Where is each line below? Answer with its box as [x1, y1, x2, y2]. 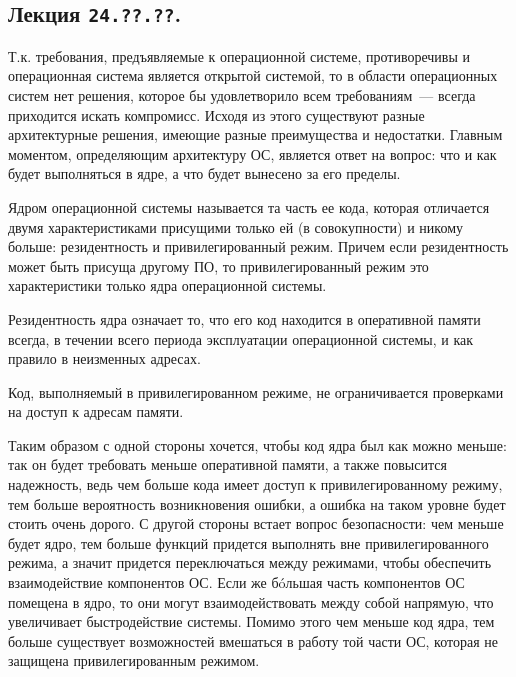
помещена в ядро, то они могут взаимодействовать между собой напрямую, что [8, 591, 494, 612]
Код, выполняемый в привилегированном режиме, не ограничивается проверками [8, 381, 504, 402]
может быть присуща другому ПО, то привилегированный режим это [8, 255, 429, 276]
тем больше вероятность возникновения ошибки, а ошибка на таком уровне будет [8, 493, 506, 514]
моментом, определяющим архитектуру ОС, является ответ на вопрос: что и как [8, 143, 497, 164]
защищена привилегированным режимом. [8, 650, 260, 671]
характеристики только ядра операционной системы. [8, 275, 327, 296]
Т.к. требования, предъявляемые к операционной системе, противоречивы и [8, 45, 470, 66]
